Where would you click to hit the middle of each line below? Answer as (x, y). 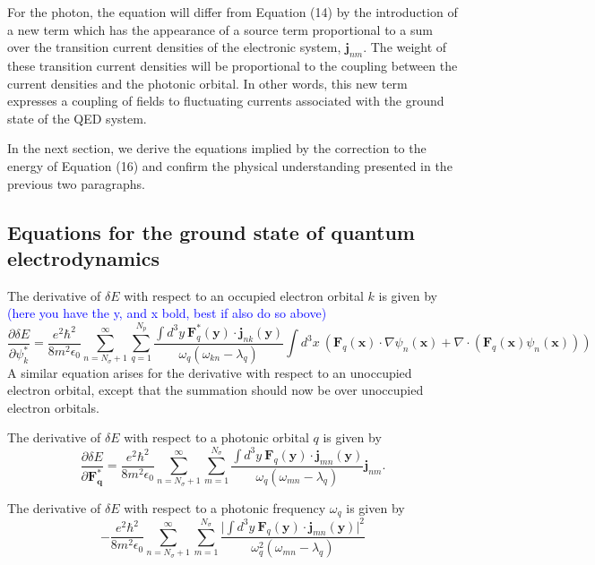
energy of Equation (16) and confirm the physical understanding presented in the (230, 165)
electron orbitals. (53, 407)
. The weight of (405, 47)
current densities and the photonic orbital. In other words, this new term (207, 83)
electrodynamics (84, 257)
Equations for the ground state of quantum (211, 231)
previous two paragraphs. (76, 183)
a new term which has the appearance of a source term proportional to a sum (220, 29)
